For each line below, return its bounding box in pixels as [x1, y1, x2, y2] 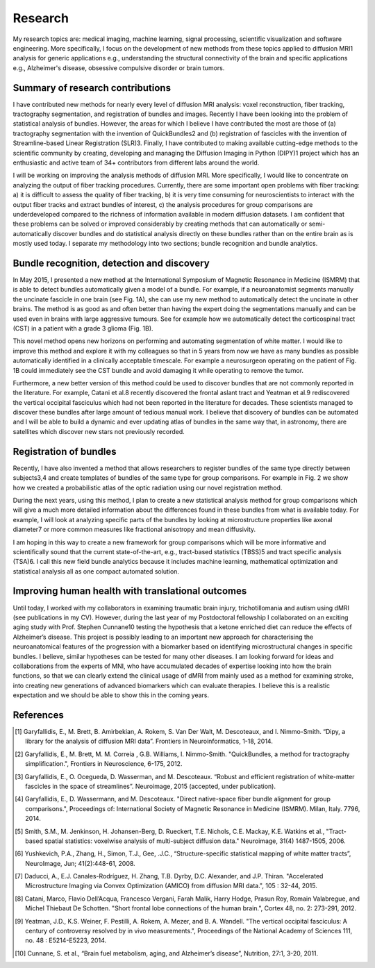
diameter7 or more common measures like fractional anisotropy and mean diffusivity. [12, 525, 256, 534]
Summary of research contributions [12, 82, 172, 94]
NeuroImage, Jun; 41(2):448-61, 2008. [25, 859, 135, 867]
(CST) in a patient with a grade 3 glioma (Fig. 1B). [12, 324, 153, 333]
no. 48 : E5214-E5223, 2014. [25, 936, 107, 944]
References [12, 709, 64, 721]
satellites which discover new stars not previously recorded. [12, 427, 185, 435]
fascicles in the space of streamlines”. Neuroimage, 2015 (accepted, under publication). [25, 782, 276, 790]
